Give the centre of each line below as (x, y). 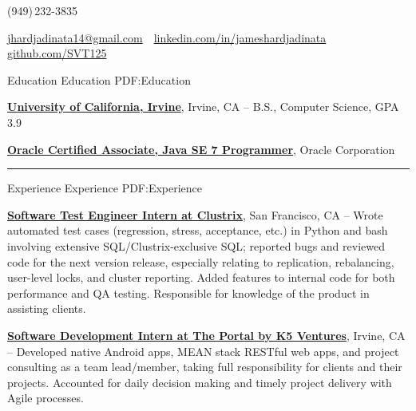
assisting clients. (47, 308)
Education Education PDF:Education (99, 79)
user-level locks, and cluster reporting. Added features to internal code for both (201, 277)
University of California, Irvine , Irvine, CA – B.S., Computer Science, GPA (203, 107)
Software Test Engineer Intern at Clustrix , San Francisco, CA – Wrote (195, 214)
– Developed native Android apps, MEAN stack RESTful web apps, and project (203, 351)
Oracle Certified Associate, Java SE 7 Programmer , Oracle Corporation (201, 149)
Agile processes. (46, 398)
